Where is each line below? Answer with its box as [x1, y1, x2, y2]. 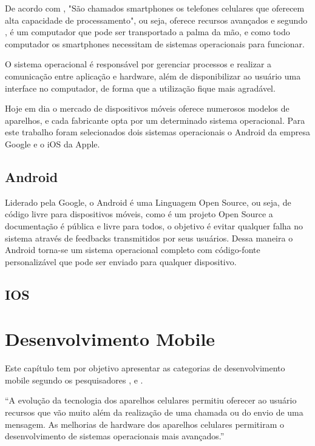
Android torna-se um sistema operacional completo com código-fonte [5, 243, 260, 256]
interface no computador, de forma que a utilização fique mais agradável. [5, 81, 276, 94]
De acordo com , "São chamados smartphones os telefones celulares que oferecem [5, 2, 305, 14]
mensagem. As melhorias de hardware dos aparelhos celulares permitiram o [5, 417, 284, 430]
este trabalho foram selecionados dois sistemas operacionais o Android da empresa [5, 126, 310, 138]
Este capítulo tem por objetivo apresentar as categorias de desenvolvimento [5, 362, 285, 374]
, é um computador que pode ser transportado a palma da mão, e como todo [5, 25, 290, 38]
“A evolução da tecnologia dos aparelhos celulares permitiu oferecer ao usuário [5, 394, 297, 407]
